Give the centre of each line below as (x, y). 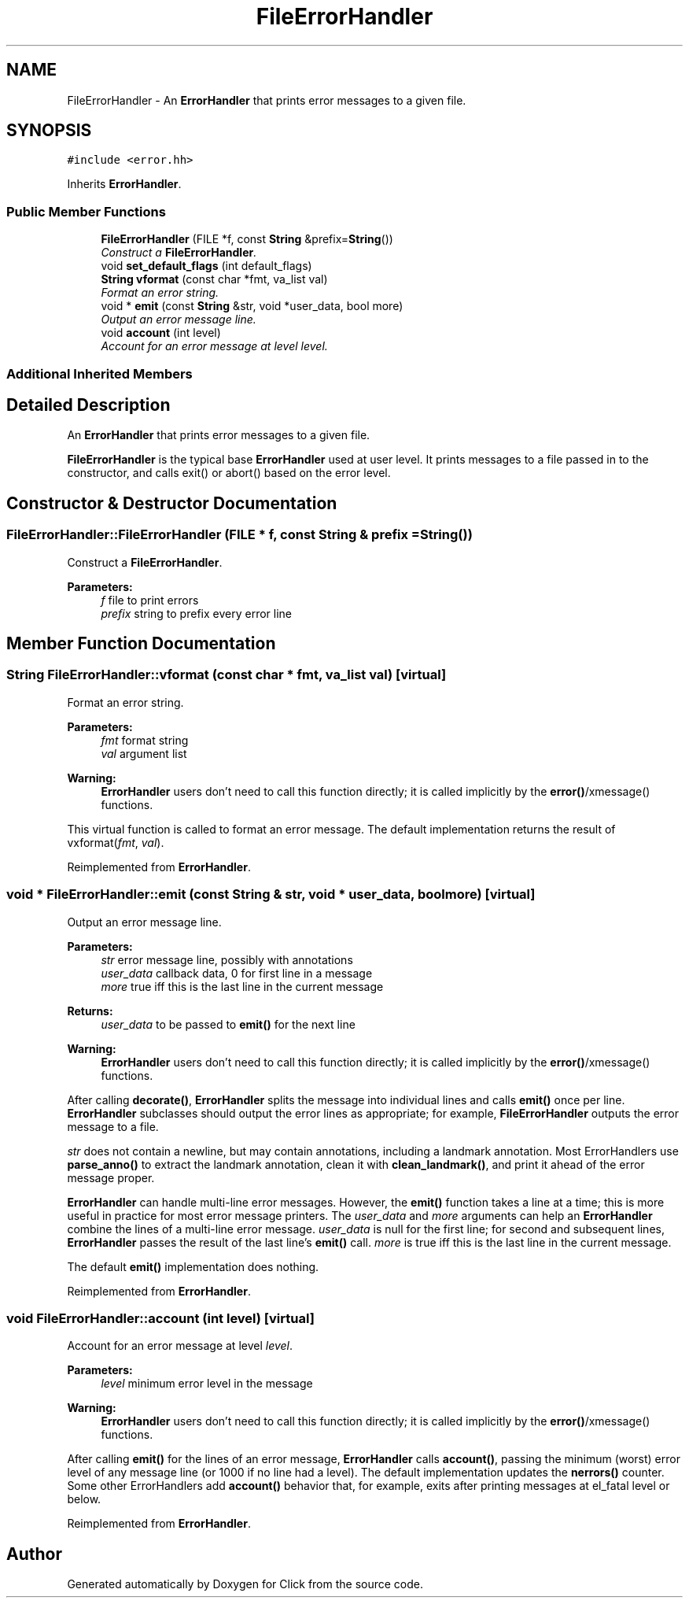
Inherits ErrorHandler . (124, 184)
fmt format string (145, 740)
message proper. (111, 1177)
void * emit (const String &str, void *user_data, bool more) (252, 306)
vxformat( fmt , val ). (116, 842)
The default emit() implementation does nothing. (193, 1266)
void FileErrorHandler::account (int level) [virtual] (160, 1318)
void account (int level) (161, 333)
